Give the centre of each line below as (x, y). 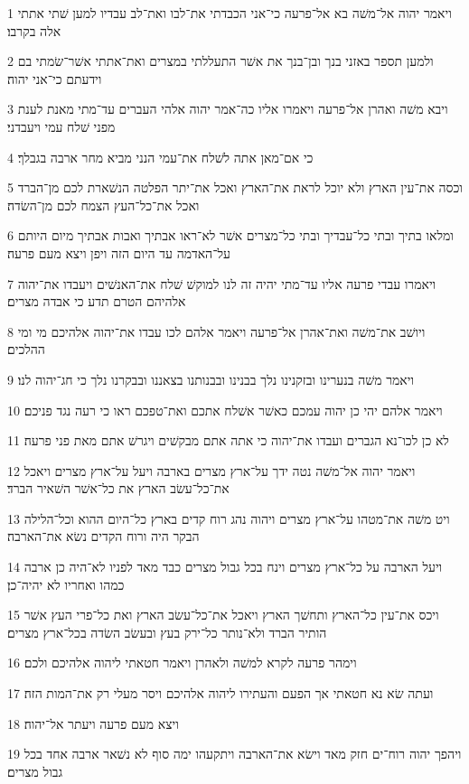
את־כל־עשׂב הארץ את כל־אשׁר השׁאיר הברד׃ (118, 488)
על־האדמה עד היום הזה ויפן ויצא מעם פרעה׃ (119, 252)
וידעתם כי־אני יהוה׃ (55, 78)
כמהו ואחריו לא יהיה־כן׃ (66, 584)
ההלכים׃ (26, 349)
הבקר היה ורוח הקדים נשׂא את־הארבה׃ (103, 536)
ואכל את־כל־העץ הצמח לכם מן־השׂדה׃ (103, 205)
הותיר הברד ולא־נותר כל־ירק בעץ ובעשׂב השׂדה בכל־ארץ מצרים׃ (167, 632)
